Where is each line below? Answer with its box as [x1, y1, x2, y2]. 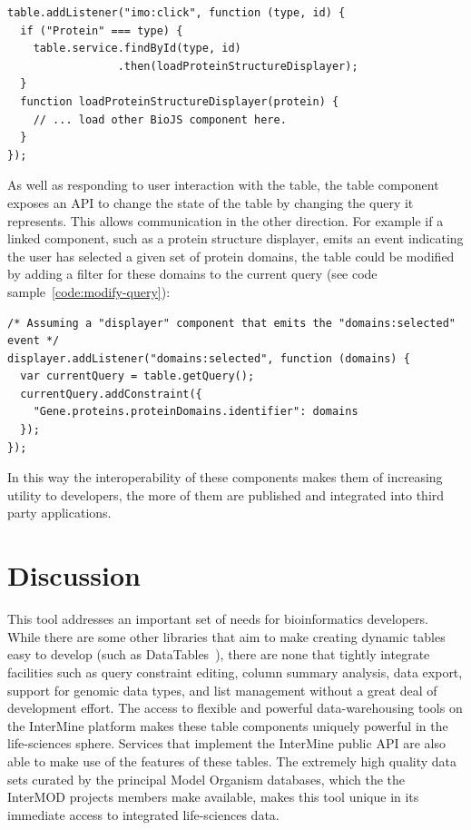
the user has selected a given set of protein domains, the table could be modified [7, 246, 455, 265]
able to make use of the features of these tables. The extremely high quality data [7, 751, 457, 770]
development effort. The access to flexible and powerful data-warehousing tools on [7, 698, 463, 717]
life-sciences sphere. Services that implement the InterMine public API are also [7, 734, 446, 753]
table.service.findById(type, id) [33, 42, 241, 55]
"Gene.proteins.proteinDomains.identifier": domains [33, 405, 358, 419]
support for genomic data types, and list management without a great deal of [7, 680, 437, 699]
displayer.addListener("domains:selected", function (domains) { [7, 351, 410, 365]
